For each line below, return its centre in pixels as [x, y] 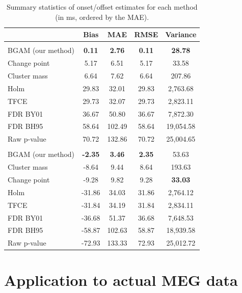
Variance [181, 34]
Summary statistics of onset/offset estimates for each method [102, 7]
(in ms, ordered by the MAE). [102, 17]
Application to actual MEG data [121, 280]
